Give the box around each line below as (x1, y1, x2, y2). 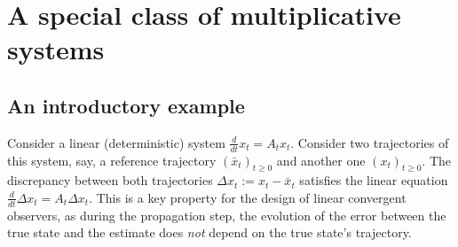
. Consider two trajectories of (290, 133, 449, 151)
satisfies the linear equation (299, 171, 448, 189)
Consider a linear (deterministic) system (7, 133, 225, 151)
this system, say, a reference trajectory (7, 151, 217, 169)
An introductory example (7, 91, 245, 119)
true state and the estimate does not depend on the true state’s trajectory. (7, 223, 412, 242)
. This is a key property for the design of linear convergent (89, 188, 407, 206)
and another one (276, 151, 366, 169)
